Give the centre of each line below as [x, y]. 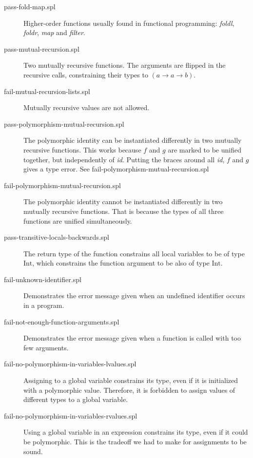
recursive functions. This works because [82, 149]
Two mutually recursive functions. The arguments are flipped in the [125, 65]
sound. [33, 451]
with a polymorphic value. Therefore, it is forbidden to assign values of [129, 390]
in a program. [44, 305]
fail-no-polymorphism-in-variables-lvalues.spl [70, 364]
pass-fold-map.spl [30, 6]
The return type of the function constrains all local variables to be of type [134, 253]
